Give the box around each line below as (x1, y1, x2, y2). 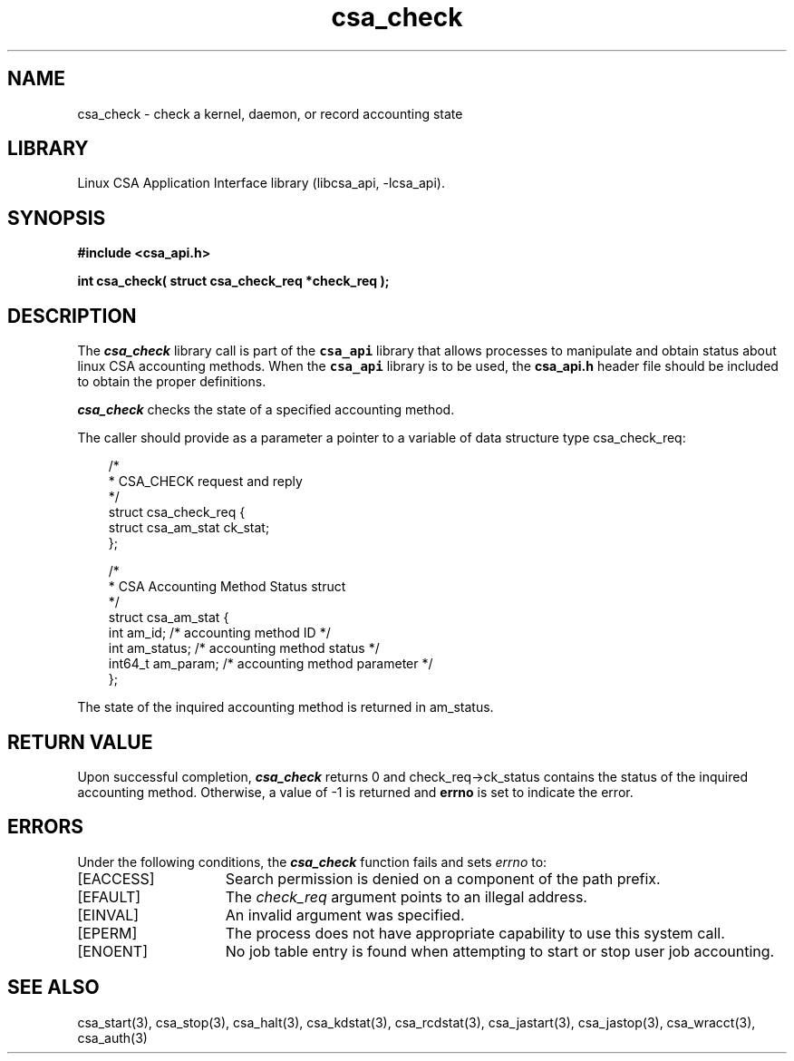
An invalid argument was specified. (225, 905, 465, 924)
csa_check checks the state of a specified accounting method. (77, 402, 455, 418)
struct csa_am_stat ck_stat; (108, 520, 270, 536)
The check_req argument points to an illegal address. (225, 887, 587, 906)
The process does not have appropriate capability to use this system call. (225, 923, 725, 942)
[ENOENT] (77, 941, 148, 960)
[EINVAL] (77, 905, 140, 924)
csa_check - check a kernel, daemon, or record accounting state (77, 105, 463, 122)
